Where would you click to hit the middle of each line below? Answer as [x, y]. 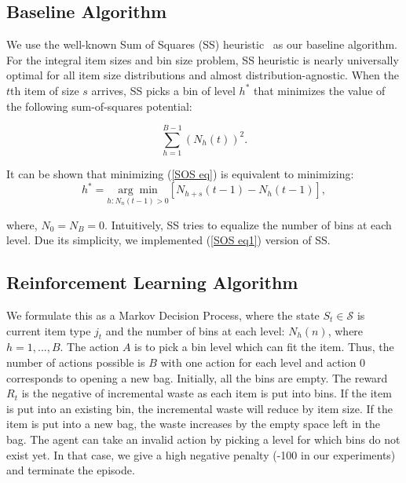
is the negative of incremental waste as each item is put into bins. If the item [207, 393]
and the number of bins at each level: [195, 330]
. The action [90, 347]
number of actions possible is [76, 362]
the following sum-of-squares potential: [99, 106]
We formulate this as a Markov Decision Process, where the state [163, 315]
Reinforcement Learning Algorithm [152, 282]
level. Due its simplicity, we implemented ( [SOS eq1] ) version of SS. [168, 240]
